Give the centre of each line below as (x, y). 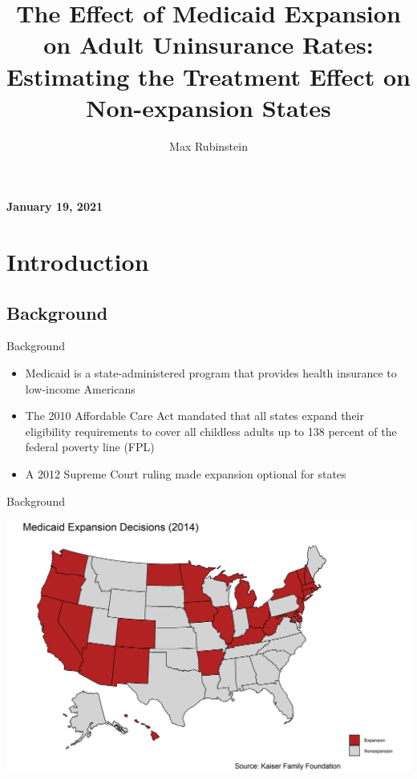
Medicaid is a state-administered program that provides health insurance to (211, 373)
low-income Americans (80, 388)
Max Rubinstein (208, 145)
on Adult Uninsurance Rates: (208, 44)
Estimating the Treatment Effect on (208, 76)
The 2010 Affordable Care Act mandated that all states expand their (194, 416)
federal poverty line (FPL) (90, 447)
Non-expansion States (208, 107)
